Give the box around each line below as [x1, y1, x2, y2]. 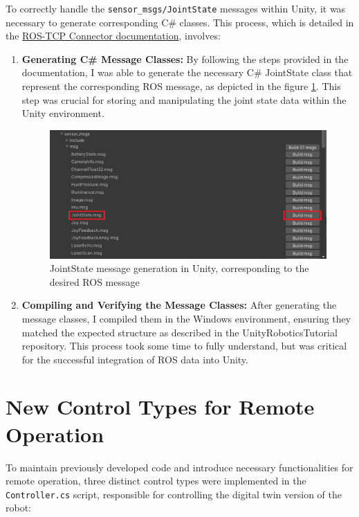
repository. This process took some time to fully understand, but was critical [21, 338, 347, 353]
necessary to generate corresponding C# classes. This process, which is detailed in [6, 15, 354, 29]
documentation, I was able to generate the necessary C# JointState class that [21, 65, 353, 80]
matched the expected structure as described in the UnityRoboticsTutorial [21, 325, 338, 339]
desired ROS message [49, 274, 140, 289]
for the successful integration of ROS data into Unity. [21, 352, 248, 366]
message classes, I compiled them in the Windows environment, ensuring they [21, 311, 351, 325]
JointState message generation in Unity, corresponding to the [49, 261, 309, 275]
